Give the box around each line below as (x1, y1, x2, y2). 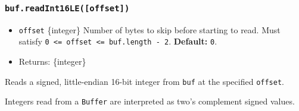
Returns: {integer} (18, 55, 86, 68)
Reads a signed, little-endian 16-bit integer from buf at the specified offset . (5, 75, 284, 87)
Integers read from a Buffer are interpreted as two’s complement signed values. (5, 95, 295, 107)
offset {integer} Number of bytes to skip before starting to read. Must (18, 23, 281, 36)
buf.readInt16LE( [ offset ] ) (5, 3, 130, 13)
